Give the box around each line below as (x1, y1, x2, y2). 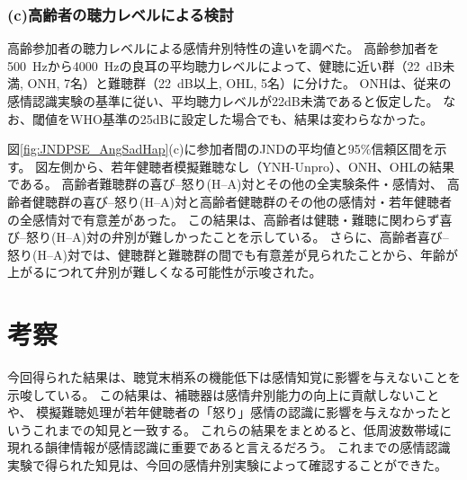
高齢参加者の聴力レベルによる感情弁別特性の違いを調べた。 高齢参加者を (7, 39, 440, 58)
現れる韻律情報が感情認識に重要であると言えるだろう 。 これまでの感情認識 (7, 438, 451, 457)
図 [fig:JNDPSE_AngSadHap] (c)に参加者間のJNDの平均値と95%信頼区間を (7, 139, 435, 158)
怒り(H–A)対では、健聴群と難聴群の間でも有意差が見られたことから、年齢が (7, 244, 458, 263)
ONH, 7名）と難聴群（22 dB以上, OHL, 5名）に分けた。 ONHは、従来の (27, 74, 452, 93)
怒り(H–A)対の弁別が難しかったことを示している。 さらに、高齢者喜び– (25, 227, 449, 246)
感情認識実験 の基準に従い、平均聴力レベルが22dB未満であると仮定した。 (7, 92, 439, 110)
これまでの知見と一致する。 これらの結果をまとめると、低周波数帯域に (31, 420, 453, 439)
